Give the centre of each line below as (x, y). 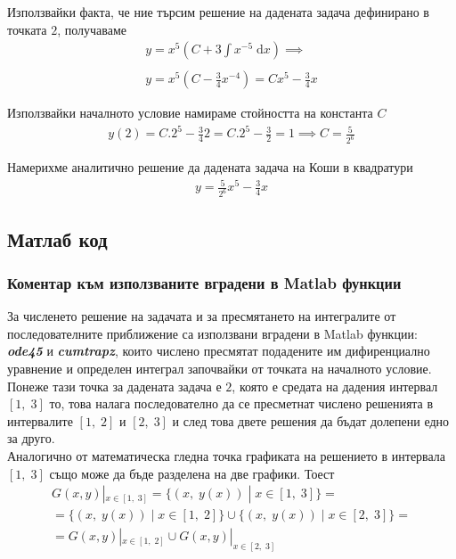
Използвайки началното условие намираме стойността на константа (190, 113)
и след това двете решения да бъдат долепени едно (311, 420)
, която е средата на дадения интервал (335, 386)
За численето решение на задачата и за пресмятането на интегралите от (202, 316)
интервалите (40, 420)
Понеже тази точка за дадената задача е (114, 386)
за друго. (31, 438)
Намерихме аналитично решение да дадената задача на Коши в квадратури (210, 167)
